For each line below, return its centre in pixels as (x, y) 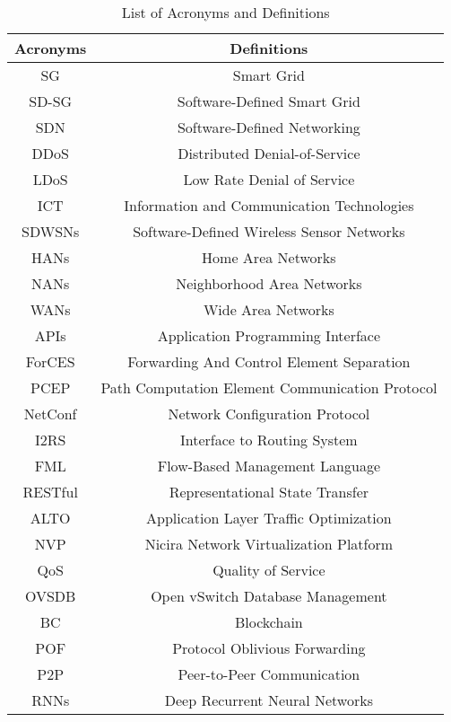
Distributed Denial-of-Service (269, 153)
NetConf (50, 414)
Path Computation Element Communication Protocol (269, 387)
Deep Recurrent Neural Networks (269, 700)
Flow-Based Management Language (269, 466)
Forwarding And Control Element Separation (269, 361)
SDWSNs (51, 231)
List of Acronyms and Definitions (225, 12)
